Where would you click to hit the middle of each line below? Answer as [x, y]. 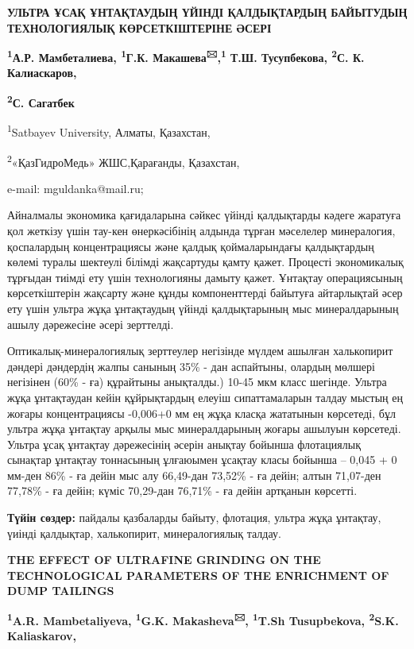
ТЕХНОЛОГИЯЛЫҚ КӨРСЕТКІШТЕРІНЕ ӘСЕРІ [139, 27]
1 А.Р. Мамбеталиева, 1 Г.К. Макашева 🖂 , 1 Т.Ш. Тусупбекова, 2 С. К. [186, 56]
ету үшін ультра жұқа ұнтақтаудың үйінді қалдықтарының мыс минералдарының [203, 308]
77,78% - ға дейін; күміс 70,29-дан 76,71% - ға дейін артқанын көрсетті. [182, 491]
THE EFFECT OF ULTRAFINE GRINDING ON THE [164, 560]
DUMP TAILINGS [61, 591]
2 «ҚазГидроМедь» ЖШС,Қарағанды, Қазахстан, [124, 160]
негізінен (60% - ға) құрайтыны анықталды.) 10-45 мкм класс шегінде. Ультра [197, 382]
